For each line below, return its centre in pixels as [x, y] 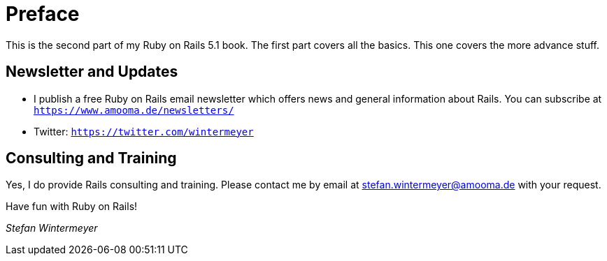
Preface [43, 14]
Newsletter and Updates [92, 72]
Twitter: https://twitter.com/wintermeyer [144, 131]
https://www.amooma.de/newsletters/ [134, 110]
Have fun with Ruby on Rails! [72, 207]
